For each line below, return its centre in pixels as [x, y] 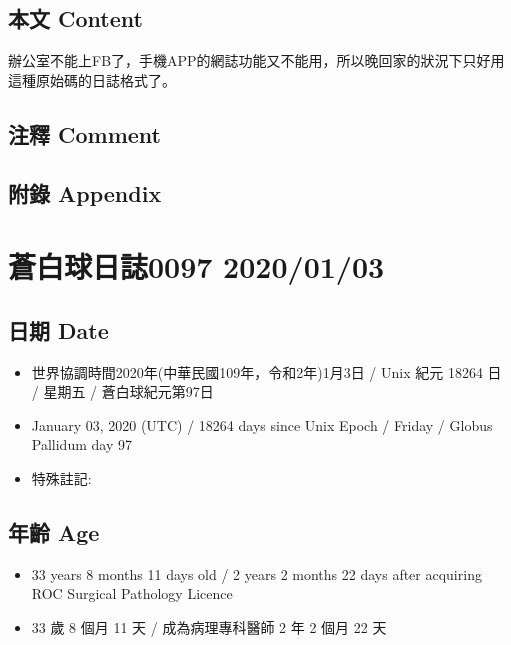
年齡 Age [54, 531]
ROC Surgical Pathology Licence [132, 593]
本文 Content [75, 18]
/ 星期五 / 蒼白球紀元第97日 [122, 391]
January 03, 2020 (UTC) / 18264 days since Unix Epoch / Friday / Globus [262, 424]
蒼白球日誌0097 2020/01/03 [196, 266]
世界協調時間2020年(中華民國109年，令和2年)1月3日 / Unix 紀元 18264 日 [266, 371]
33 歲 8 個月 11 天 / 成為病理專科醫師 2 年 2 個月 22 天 [209, 626]
